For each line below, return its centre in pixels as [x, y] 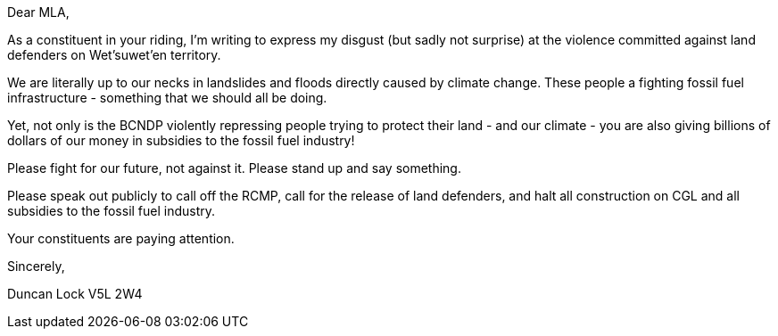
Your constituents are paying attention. [121, 238]
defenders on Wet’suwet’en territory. [114, 55]
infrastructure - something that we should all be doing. [167, 98]
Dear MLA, [38, 12]
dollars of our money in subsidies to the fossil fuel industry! [181, 140]
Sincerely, [36, 266]
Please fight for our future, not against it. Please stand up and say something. [234, 168]
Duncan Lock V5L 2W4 [75, 294]
